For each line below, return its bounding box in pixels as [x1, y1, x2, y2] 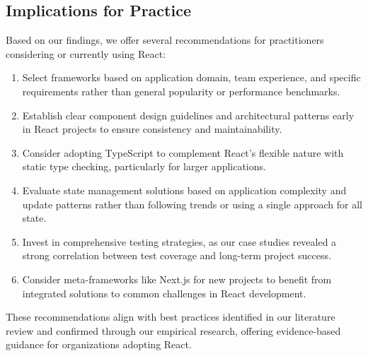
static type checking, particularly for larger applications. [22, 159, 266, 174]
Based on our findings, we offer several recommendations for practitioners [6, 32, 324, 47]
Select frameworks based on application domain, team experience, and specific [22, 70, 361, 85]
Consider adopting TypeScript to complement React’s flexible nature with [22, 145, 344, 160]
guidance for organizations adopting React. [6, 337, 192, 352]
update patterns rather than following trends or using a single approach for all [22, 196, 362, 211]
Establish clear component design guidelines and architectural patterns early [22, 107, 355, 122]
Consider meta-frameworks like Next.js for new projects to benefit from [22, 271, 332, 286]
